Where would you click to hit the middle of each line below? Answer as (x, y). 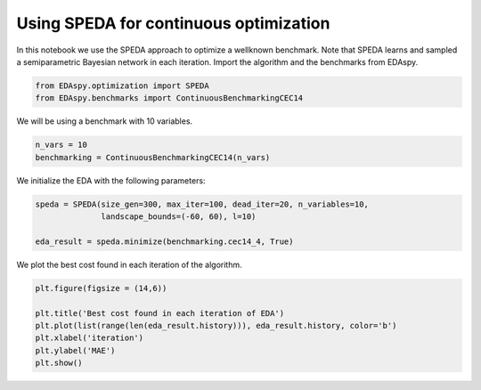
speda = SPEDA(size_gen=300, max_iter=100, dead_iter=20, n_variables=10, (202, 204)
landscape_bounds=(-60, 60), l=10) (179, 217)
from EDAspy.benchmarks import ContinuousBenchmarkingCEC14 (169, 98)
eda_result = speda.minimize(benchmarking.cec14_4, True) (164, 241)
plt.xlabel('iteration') (90, 338)
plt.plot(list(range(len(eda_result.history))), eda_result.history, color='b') (216, 325)
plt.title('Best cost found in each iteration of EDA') (160, 313)
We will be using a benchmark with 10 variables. (105, 121)
